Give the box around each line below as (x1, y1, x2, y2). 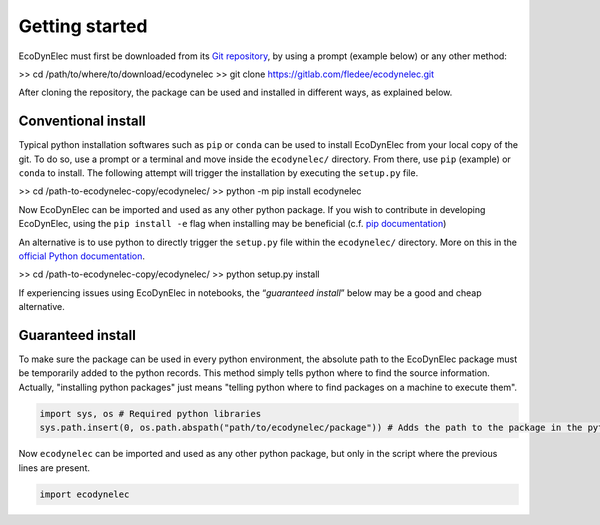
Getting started (18, 15, 148, 37)
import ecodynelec (39, 488, 130, 500)
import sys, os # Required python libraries (39, 408, 262, 419)
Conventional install (18, 113, 147, 130)
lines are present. (18, 461, 90, 474)
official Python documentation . (18, 250, 145, 262)
